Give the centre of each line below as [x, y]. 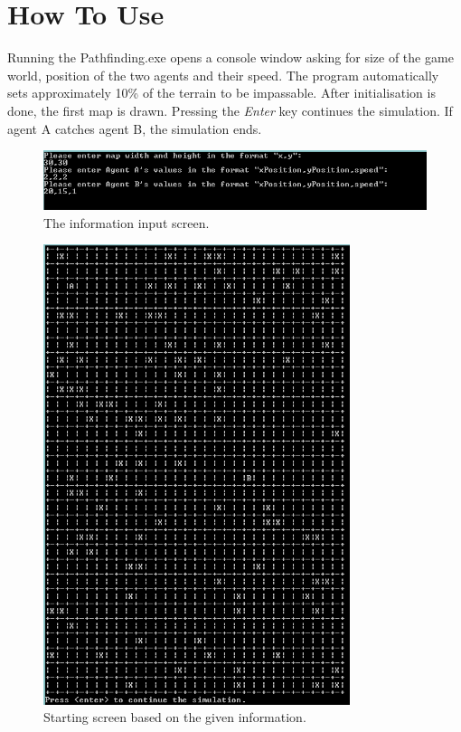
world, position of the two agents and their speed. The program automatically [223, 75]
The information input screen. [127, 222]
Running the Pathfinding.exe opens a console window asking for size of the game [230, 57]
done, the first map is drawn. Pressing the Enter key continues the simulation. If [230, 110]
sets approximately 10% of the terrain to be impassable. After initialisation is [221, 93]
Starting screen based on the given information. [175, 717]
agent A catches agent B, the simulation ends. [135, 128]
